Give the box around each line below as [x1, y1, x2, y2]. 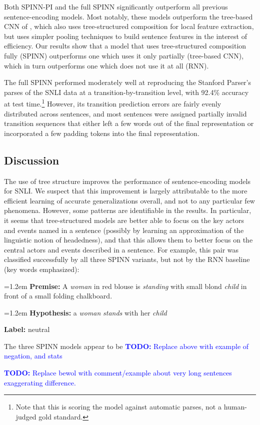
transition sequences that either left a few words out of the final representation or [4, 118, 254, 128]
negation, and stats [4, 350, 62, 361]
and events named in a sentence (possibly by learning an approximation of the [4, 224, 244, 235]
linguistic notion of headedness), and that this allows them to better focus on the [4, 234, 253, 245]
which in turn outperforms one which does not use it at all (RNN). [4, 60, 209, 70]
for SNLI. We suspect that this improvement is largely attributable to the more [4, 185, 247, 196]
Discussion [4, 152, 59, 167]
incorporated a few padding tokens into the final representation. [4, 127, 199, 138]
